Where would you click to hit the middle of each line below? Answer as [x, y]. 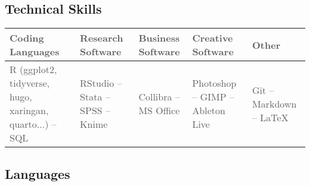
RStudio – [101, 83]
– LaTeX [270, 117]
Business [159, 38]
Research [102, 38]
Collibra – [159, 97]
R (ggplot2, [33, 70]
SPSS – [95, 111]
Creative [213, 38]
